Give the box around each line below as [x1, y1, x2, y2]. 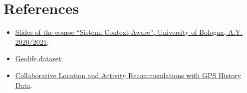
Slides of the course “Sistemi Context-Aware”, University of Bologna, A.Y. [15, 27, 243, 37]
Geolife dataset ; [15, 53, 63, 64]
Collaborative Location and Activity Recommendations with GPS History [15, 70, 242, 80]
